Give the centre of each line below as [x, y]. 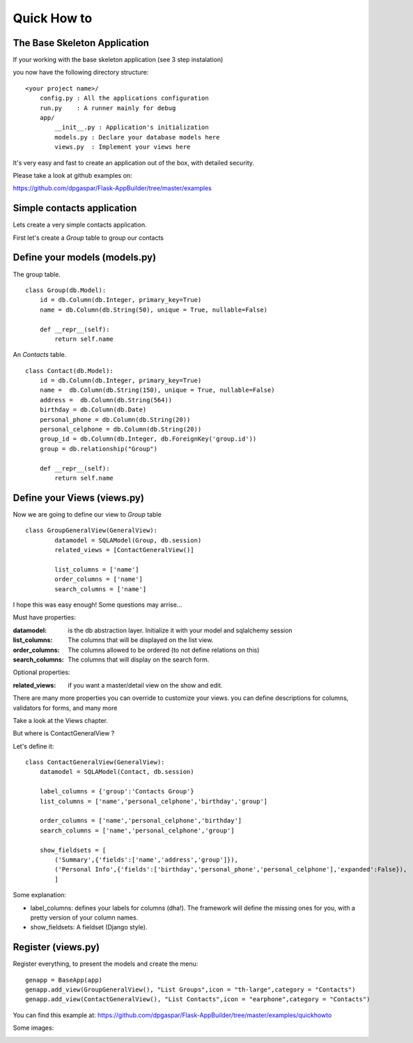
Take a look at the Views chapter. [60, 720]
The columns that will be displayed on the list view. [141, 640]
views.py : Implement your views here [123, 147]
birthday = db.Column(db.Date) [93, 410]
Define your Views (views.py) [78, 497]
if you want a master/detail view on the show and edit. [145, 685]
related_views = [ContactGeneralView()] [124, 550]
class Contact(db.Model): [70, 371]
